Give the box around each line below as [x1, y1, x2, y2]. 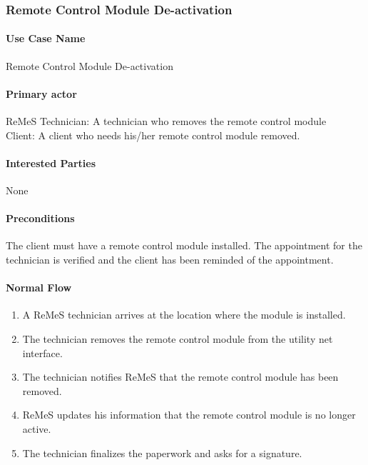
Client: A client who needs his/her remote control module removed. [6, 127, 300, 142]
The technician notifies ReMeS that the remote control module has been [22, 369, 339, 384]
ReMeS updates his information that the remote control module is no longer [22, 407, 356, 422]
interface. [22, 345, 63, 360]
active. [22, 421, 51, 436]
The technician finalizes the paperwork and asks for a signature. [22, 445, 302, 460]
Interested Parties [6, 155, 96, 170]
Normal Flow [6, 280, 72, 295]
